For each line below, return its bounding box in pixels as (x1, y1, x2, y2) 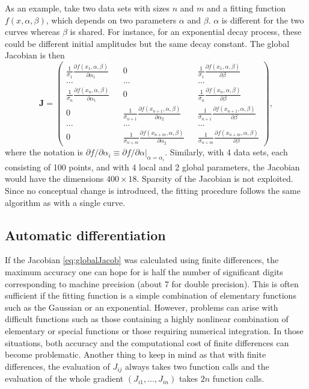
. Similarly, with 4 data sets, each (165, 146, 288, 158)
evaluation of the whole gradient (5, 372, 124, 385)
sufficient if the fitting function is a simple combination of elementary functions (5, 289, 296, 302)
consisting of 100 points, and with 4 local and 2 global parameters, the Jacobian (5, 160, 300, 173)
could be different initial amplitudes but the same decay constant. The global (5, 37, 290, 49)
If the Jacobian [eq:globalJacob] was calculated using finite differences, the (5, 254, 279, 266)
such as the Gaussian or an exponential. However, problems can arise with (5, 300, 278, 313)
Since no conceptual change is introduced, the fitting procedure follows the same (5, 184, 301, 196)
